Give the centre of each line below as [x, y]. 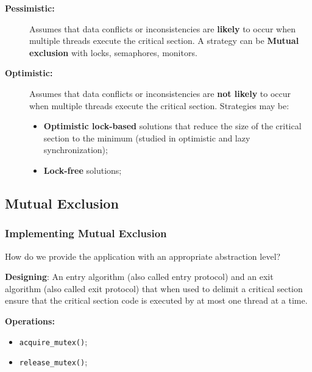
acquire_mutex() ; [53, 341]
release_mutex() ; [53, 362]
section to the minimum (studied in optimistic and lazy [147, 138]
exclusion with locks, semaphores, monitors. [113, 52]
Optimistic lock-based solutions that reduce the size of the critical [172, 126]
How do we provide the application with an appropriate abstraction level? [143, 256]
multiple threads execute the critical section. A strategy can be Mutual [164, 41]
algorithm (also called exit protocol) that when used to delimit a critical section [154, 288]
